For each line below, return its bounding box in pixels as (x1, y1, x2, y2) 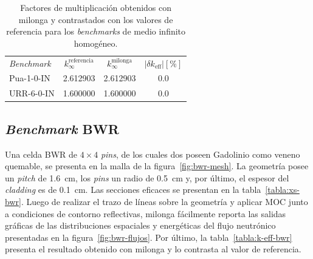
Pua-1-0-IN (9, 72, 50, 84)
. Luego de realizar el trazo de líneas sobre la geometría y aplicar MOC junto (21, 195, 308, 207)
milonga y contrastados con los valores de (18, 13, 173, 25)
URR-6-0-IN (9, 87, 55, 99)
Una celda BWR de (5, 147, 77, 160)
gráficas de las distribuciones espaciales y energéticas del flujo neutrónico (5, 219, 276, 232)
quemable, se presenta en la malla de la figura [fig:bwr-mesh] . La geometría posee (5, 160, 309, 172)
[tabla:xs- (265, 183, 300, 196)
